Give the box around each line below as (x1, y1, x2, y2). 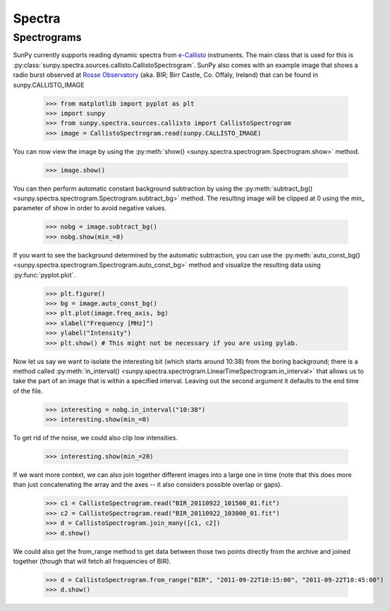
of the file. (13, 387, 43, 395)
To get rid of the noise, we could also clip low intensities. (13, 434, 178, 442)
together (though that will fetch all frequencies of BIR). (13, 557, 171, 565)
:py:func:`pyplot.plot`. (13, 270, 76, 279)
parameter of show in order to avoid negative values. (13, 204, 167, 212)
